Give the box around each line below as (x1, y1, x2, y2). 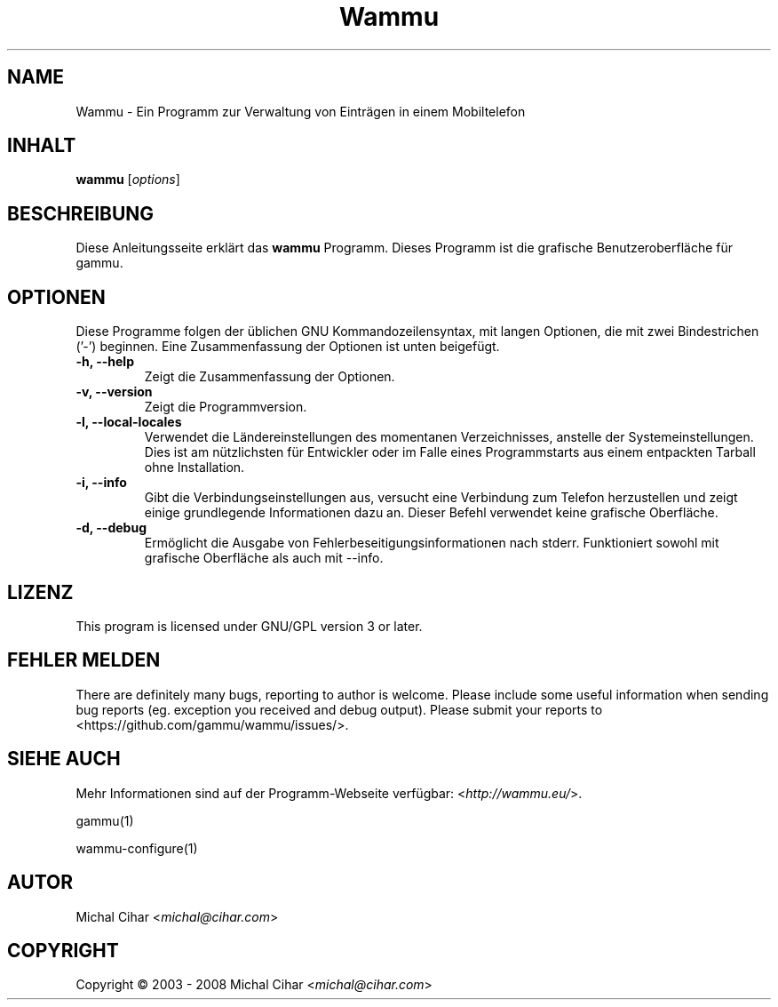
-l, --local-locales (75, 414, 182, 430)
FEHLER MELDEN (7, 649, 161, 672)
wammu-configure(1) (75, 840, 198, 856)
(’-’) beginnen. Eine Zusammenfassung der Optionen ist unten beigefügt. (75, 339, 500, 355)
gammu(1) (75, 812, 134, 828)
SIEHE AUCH (7, 747, 121, 771)
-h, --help (75, 354, 134, 370)
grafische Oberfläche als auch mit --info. (144, 550, 384, 566)
